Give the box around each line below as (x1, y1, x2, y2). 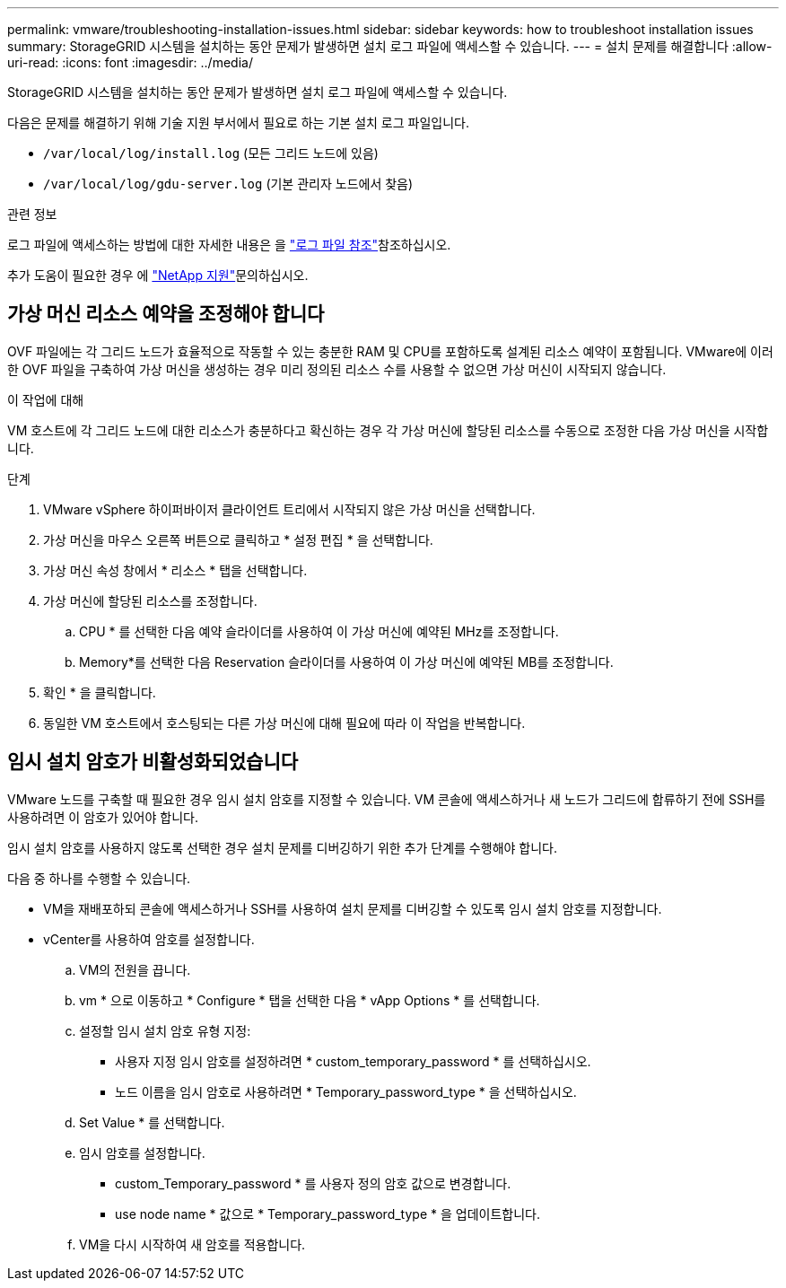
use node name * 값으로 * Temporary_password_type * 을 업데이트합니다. (115, 1205, 540, 1222)
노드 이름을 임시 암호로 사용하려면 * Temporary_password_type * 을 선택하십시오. (115, 1083, 577, 1100)
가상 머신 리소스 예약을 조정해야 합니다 (7, 302, 325, 326)
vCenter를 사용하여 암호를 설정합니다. (43, 931, 255, 947)
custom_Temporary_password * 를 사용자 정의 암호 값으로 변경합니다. (115, 1175, 511, 1191)
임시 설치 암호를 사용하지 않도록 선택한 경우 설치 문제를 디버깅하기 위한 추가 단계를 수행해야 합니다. (7, 839, 557, 855)
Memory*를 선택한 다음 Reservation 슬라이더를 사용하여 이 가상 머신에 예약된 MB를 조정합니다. (79, 653, 614, 670)
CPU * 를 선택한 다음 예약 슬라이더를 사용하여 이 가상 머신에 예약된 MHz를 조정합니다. (79, 623, 559, 639)
